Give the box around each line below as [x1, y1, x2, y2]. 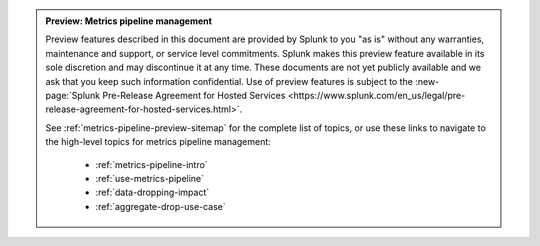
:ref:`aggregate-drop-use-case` [95, 200, 227, 212]
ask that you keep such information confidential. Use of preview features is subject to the [45, 75, 414, 87]
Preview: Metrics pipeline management [45, 15, 212, 27]
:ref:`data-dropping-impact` [95, 186, 210, 199]
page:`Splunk [45, 89, 101, 101]
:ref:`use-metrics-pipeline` [95, 172, 205, 184]
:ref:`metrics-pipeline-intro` [95, 158, 209, 170]
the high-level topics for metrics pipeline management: [45, 136, 272, 148]
